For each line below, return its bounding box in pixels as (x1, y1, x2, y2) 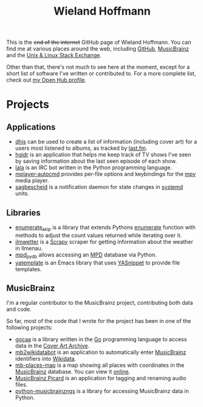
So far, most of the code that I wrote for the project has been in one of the (6, 317, 191, 325)
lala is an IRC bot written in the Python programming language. (15, 164, 172, 171)
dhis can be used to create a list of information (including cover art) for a (15, 138, 198, 146)
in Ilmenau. (15, 244, 43, 252)
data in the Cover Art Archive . (15, 342, 90, 350)
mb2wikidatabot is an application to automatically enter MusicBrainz (15, 349, 187, 356)
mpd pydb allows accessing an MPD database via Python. (15, 251, 157, 260)
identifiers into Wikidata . (15, 355, 77, 363)
